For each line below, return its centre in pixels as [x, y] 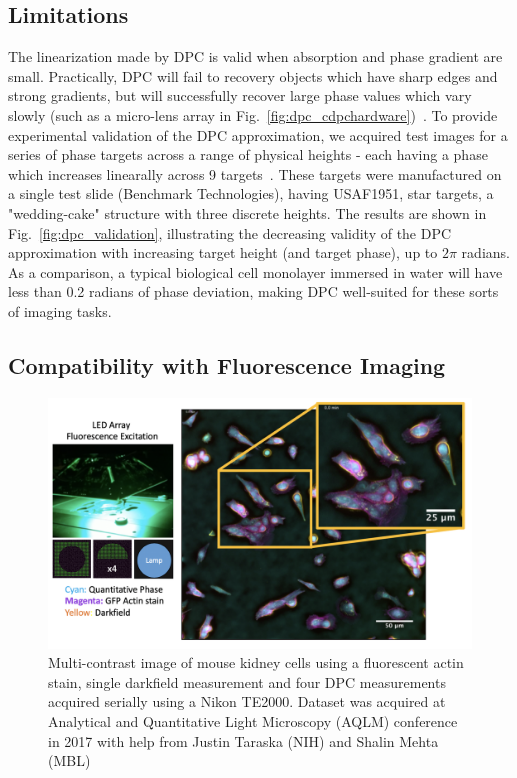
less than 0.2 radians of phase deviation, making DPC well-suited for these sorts [253, 291]
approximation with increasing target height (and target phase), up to [223, 252]
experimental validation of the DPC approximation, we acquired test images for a [258, 134]
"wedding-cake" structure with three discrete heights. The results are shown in [247, 212]
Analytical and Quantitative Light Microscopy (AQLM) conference [253, 721]
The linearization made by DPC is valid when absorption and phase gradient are [255, 56]
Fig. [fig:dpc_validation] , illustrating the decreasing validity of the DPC [230, 232]
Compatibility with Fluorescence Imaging [227, 364]
